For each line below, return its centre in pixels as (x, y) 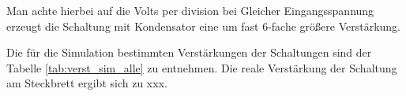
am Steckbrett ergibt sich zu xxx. (87, 83)
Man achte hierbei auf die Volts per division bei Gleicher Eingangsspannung (190, 10)
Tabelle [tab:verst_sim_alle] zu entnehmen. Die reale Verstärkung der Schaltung (202, 67)
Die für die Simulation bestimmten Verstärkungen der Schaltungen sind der (189, 52)
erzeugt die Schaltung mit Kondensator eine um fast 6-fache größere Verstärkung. (204, 26)
